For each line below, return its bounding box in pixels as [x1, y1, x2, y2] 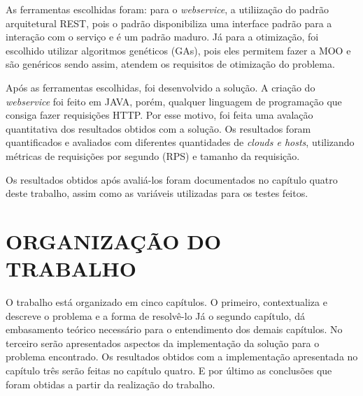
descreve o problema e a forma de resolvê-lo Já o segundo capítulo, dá [6, 308, 305, 323]
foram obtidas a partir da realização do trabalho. [6, 376, 215, 391]
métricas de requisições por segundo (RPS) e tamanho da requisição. [6, 148, 300, 163]
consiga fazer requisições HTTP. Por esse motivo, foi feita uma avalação [6, 108, 313, 122]
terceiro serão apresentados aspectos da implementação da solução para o [6, 335, 320, 350]
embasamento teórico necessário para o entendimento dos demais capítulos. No [6, 322, 343, 337]
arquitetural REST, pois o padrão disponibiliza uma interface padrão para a [6, 15, 332, 30]
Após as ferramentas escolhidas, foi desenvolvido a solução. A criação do [6, 80, 315, 94]
